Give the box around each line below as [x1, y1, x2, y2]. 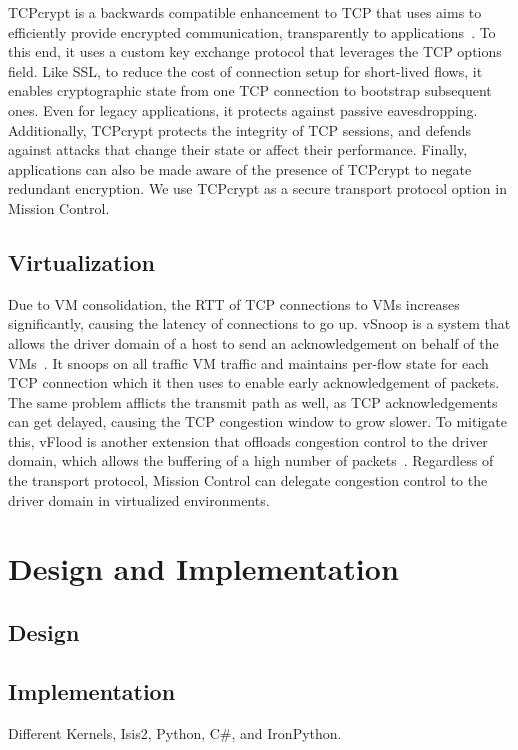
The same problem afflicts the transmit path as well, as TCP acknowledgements [8, 391, 498, 412]
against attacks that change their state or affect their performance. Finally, [8, 139, 468, 160]
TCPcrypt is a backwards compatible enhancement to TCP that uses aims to [8, 2, 482, 22]
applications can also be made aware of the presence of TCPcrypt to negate [8, 158, 472, 179]
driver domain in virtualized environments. [8, 489, 270, 510]
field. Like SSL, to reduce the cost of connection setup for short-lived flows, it [8, 60, 483, 81]
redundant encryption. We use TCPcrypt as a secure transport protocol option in [8, 178, 507, 199]
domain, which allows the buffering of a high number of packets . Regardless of [8, 450, 494, 471]
